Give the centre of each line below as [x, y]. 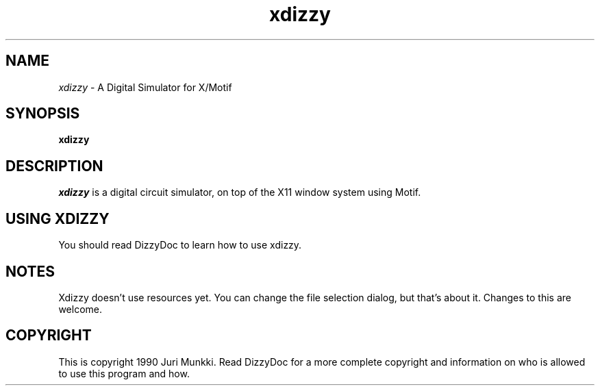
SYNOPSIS [43, 114]
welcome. [80, 309]
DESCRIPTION [54, 166]
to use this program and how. [124, 373]
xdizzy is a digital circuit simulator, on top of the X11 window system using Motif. [240, 192]
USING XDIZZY [58, 218]
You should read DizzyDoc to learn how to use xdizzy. [180, 245]
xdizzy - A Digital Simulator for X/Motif [145, 87]
